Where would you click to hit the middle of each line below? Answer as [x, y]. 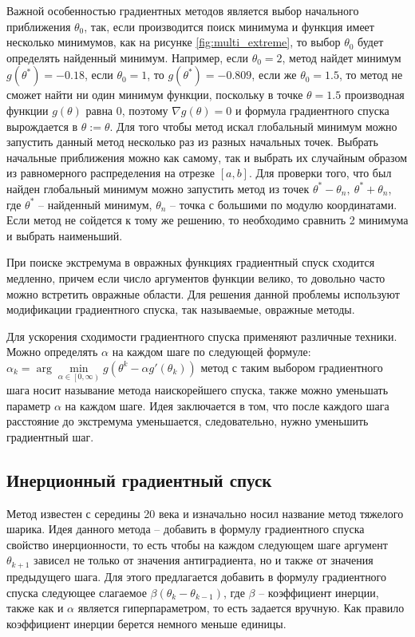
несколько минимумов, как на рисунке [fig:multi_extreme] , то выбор [174, 42]
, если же [274, 75]
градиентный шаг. [50, 436]
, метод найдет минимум [342, 57]
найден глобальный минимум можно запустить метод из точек [158, 188]
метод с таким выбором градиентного [292, 367]
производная [374, 95]
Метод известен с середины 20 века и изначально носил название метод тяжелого [205, 513]
